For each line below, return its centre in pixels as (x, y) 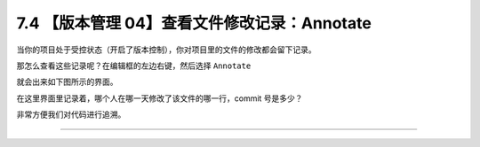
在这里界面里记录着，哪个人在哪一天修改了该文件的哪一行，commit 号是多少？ (160, 98)
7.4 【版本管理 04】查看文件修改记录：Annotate (194, 23)
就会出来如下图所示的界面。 (67, 82)
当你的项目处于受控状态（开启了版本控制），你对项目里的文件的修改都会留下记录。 (166, 50)
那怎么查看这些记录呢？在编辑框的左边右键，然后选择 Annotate (134, 66)
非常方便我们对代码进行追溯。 (71, 114)
